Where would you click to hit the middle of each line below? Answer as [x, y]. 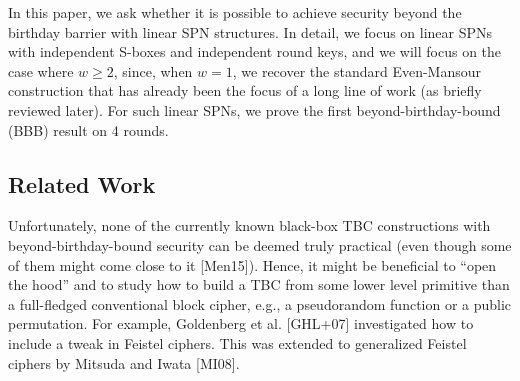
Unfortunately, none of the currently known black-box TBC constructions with [249, 225]
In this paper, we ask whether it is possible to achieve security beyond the [235, 12]
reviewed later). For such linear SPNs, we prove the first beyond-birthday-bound [254, 109]
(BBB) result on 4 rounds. [88, 129]
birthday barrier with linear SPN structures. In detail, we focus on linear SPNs [250, 31]
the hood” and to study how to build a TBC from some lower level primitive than [259, 284]
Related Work [82, 183]
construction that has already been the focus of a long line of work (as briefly [245, 90]
